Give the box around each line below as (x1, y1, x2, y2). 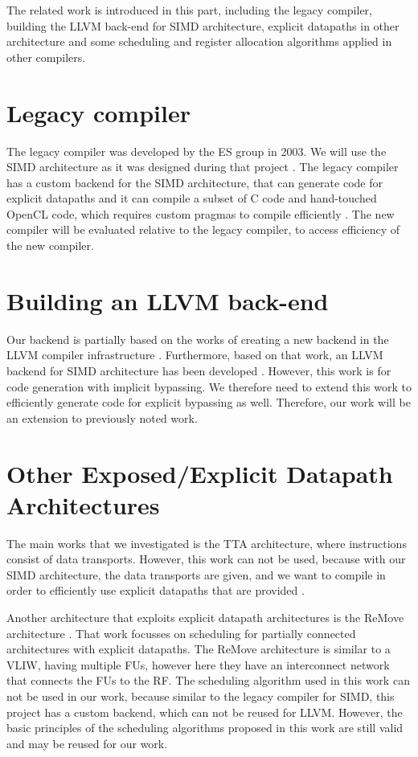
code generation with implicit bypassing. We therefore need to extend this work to (6, 378, 412, 395)
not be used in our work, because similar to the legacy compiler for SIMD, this (6, 688, 395, 704)
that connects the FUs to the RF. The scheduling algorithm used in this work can (6, 672, 410, 689)
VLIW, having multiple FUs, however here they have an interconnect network (6, 656, 390, 673)
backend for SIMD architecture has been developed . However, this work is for (6, 362, 391, 378)
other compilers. (6, 48, 86, 65)
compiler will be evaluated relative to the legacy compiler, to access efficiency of (6, 221, 400, 238)
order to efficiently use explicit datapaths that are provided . (6, 582, 305, 599)
